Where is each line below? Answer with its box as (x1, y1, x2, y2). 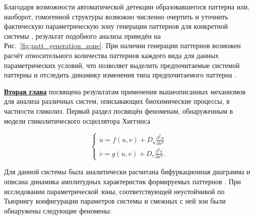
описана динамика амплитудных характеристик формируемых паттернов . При (4, 176, 241, 187)
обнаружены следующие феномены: (4, 205, 112, 216)
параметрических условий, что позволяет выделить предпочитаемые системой (4, 60, 240, 70)
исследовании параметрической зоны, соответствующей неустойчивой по (4, 186, 225, 196)
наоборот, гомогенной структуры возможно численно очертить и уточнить (4, 11, 228, 21)
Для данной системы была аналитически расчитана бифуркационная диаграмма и (4, 166, 251, 177)
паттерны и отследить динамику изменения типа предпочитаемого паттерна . (4, 70, 237, 80)
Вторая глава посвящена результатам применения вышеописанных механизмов (4, 86, 246, 96)
